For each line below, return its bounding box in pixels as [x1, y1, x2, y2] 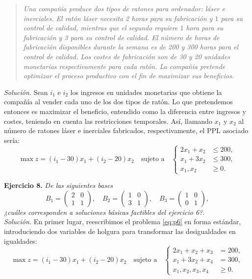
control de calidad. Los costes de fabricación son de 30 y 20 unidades [23, 51, 230, 61]
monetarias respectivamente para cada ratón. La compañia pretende [23, 61, 226, 71]
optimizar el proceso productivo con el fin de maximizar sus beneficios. [23, 70, 234, 81]
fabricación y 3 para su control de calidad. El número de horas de [23, 32, 220, 42]
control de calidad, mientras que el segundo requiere [23, 23, 178, 33]
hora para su [186, 23, 224, 33]
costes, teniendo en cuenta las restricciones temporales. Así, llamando [4, 116, 212, 126]
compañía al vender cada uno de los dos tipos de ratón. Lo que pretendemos [4, 96, 233, 107]
